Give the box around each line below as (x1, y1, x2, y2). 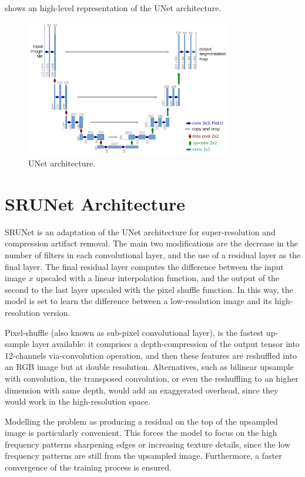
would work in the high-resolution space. (5, 395, 150, 408)
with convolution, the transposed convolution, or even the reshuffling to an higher (5, 372, 299, 384)
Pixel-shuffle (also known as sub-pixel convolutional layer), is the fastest (5, 326, 264, 338)
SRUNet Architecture (5, 191, 185, 215)
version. (42, 306, 71, 318)
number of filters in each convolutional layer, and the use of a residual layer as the (5, 248, 301, 261)
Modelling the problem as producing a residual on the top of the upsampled (5, 415, 278, 427)
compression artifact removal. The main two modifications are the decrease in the (5, 237, 298, 249)
